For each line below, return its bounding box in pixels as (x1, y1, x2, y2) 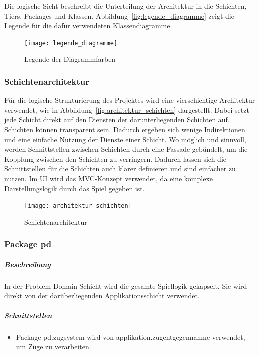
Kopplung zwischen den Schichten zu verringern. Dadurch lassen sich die (4, 153, 226, 164)
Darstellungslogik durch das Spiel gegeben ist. (4, 183, 145, 193)
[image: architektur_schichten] (24, 202, 132, 210)
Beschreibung (4, 259, 51, 269)
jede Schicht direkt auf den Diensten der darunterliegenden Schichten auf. (4, 114, 230, 125)
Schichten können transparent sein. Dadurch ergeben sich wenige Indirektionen (4, 124, 245, 135)
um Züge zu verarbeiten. (16, 341, 91, 352)
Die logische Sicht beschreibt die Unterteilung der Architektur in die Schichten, (4, 1, 247, 11)
